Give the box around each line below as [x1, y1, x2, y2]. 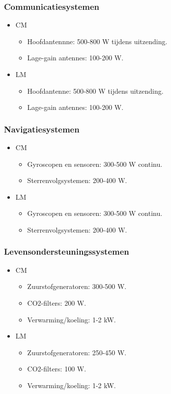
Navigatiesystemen [4, 123, 80, 135]
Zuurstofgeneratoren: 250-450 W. [27, 347, 127, 357]
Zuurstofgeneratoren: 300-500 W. [27, 281, 127, 291]
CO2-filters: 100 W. [27, 364, 86, 374]
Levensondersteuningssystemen [4, 245, 129, 258]
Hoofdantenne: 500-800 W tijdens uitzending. [27, 85, 164, 96]
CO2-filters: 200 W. [27, 297, 86, 308]
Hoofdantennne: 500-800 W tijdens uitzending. [27, 36, 168, 46]
